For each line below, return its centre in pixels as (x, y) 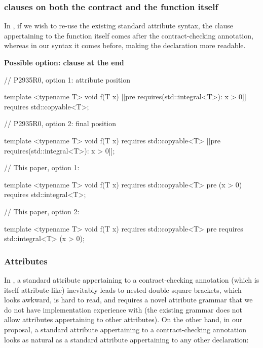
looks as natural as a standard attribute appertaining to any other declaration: (126, 339)
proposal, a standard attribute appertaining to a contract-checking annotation (125, 329)
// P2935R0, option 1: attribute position (67, 79)
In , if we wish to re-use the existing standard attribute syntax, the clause (119, 26)
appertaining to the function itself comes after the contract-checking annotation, (129, 35)
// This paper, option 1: (42, 167)
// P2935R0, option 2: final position (60, 123)
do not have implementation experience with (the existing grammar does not (123, 309)
